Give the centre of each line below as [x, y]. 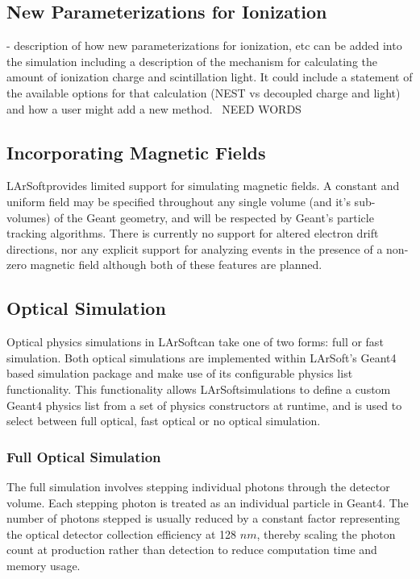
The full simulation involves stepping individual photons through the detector [198, 486]
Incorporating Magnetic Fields [136, 152]
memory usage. [44, 565]
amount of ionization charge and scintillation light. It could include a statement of [210, 77]
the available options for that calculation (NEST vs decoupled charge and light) [204, 92]
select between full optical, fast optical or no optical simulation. [164, 421]
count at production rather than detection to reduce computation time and [192, 550]
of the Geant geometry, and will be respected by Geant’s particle [214, 217]
